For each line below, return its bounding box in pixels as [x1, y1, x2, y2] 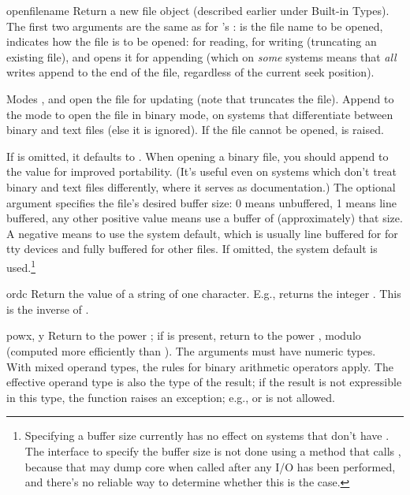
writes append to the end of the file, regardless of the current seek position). [6, 64, 375, 80]
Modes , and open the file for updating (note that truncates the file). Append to [6, 90, 394, 106]
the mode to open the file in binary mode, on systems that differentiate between [6, 106, 393, 122]
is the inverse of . [6, 300, 89, 317]
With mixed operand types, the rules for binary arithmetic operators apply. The [6, 358, 393, 374]
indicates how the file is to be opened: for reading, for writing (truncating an [6, 33, 377, 50]
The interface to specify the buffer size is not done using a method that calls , [24, 442, 401, 459]
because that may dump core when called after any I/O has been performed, [24, 458, 396, 475]
